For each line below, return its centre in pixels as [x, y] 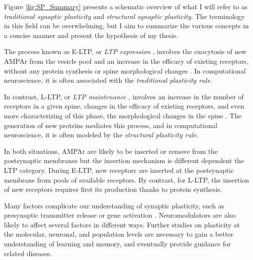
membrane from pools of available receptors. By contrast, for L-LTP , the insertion [126, 179]
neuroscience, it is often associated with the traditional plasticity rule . [108, 80]
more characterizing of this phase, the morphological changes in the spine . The [123, 115]
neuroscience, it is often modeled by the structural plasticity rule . [101, 135]
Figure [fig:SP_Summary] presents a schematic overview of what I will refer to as [126, 6]
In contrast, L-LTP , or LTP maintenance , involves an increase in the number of [124, 96]
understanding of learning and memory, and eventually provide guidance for [117, 244]
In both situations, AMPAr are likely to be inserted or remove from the [111, 151]
